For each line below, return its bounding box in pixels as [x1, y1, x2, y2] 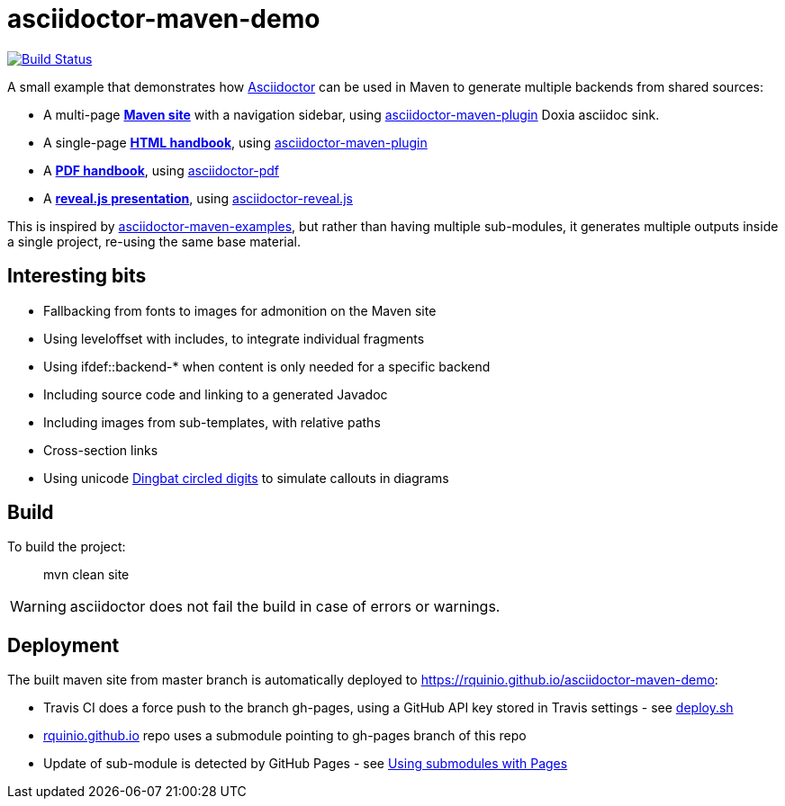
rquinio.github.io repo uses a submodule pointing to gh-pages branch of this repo [43, 728, 527, 744]
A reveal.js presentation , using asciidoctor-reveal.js [43, 190, 353, 206]
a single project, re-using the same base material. [7, 233, 301, 249]
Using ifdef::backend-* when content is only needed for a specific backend [43, 358, 491, 374]
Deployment [7, 633, 120, 657]
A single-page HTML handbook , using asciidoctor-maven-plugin [43, 134, 428, 150]
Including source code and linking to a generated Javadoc [43, 386, 388, 402]
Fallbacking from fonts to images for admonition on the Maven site [43, 302, 437, 318]
